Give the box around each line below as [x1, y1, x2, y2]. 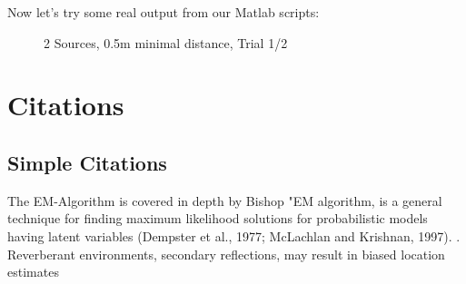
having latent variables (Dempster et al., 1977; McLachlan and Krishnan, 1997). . [7, 226, 461, 245]
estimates [7, 262, 59, 281]
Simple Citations [7, 148, 167, 176]
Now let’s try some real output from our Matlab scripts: [7, 3, 320, 21]
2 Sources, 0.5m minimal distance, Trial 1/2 [44, 33, 288, 52]
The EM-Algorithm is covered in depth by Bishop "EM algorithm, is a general [7, 191, 442, 210]
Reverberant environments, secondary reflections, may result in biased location [7, 244, 445, 263]
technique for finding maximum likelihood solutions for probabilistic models [7, 209, 428, 228]
